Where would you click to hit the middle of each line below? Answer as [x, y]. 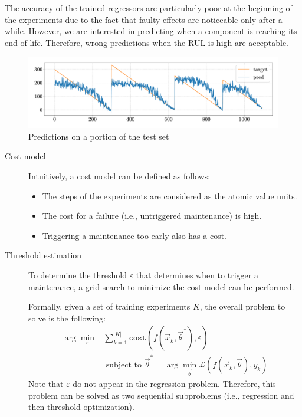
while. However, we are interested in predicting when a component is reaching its [151, 31]
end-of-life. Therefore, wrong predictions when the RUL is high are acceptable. [147, 42]
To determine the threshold [78, 275]
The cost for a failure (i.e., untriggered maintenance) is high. [152, 216]
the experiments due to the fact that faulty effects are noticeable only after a [144, 19]
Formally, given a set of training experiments [109, 306]
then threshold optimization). [81, 407]
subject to [124, 365]
